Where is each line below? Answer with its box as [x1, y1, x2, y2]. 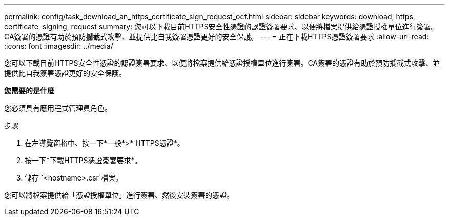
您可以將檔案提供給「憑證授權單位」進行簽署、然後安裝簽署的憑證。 [4, 191, 234, 199]
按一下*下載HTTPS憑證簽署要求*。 [25, 156, 142, 165]
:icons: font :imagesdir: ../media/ [4, 42, 113, 50]
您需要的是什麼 [4, 86, 54, 95]
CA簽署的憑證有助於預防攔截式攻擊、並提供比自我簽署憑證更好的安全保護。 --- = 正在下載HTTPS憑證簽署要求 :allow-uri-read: [4, 32, 429, 41]
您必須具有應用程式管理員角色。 [4, 104, 112, 112]
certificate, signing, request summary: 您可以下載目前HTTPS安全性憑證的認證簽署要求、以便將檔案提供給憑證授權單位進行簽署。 [4, 22, 438, 31]
